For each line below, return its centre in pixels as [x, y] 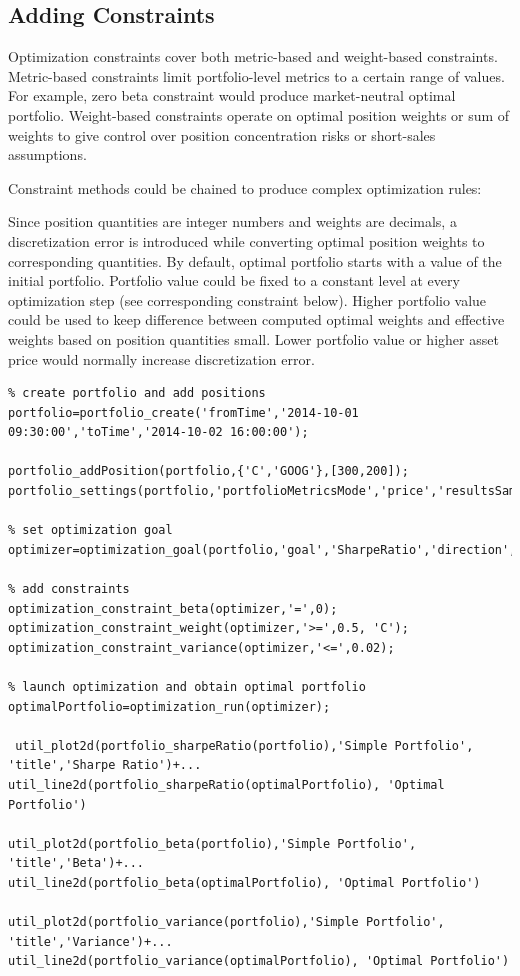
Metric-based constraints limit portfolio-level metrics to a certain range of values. [256, 75]
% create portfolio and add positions [137, 393]
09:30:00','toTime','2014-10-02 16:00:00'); [158, 432]
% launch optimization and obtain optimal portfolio [187, 687]
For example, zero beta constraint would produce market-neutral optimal [232, 95]
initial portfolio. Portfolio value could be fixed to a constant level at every [234, 280]
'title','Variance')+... [90, 941]
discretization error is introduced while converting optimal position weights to [246, 240]
